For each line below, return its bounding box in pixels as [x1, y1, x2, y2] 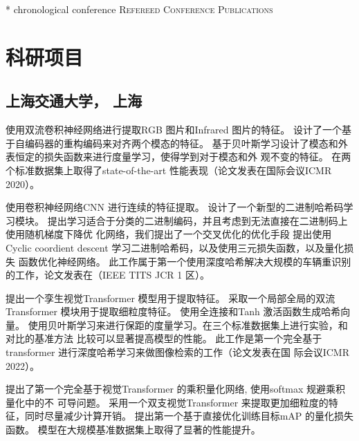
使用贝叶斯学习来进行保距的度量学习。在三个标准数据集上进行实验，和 [28, 317, 348, 332]
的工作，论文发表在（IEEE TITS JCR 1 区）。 [6, 268, 210, 282]
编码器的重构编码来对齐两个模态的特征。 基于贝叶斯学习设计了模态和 [24, 135, 338, 150]
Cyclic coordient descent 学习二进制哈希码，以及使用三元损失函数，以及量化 [6, 240, 344, 254]
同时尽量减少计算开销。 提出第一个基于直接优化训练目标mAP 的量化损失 [24, 409, 354, 423]
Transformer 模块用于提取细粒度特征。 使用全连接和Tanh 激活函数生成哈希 [6, 304, 341, 319]
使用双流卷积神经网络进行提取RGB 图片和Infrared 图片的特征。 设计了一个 [6, 122, 342, 137]
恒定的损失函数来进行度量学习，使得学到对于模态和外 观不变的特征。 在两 [15, 149, 351, 164]
